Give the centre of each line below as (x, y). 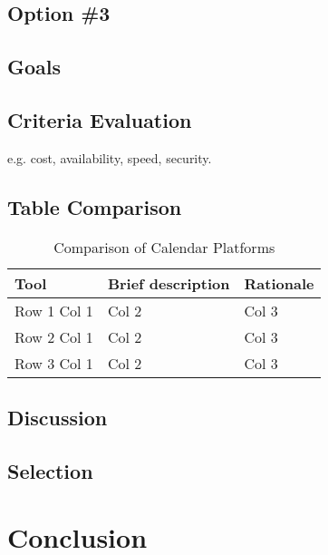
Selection (50, 470)
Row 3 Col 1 (54, 363)
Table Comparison (95, 206)
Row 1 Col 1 (54, 310)
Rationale (279, 283)
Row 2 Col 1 (54, 336)
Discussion (58, 417)
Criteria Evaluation (100, 119)
